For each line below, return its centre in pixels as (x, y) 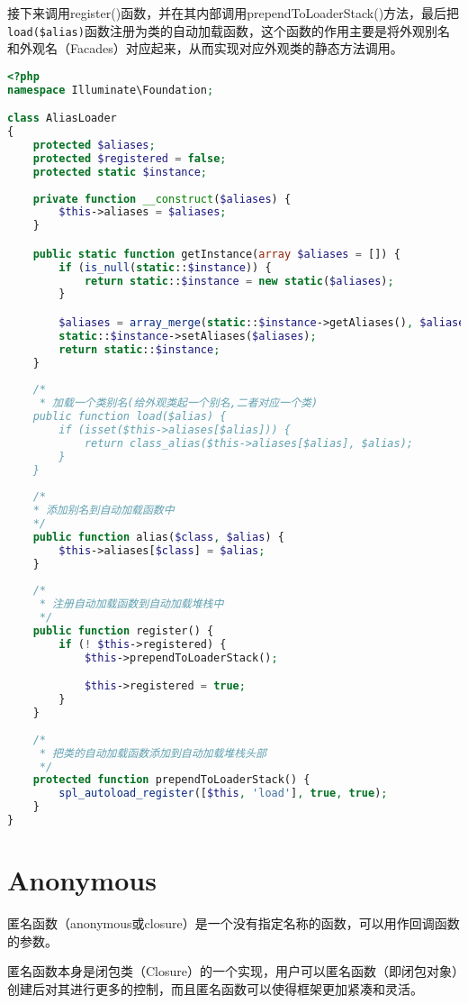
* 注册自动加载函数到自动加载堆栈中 (131, 604)
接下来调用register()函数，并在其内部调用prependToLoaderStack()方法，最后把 (234, 13)
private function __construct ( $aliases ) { (162, 199)
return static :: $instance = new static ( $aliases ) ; (239, 281)
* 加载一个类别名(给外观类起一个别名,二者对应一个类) (179, 403)
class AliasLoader (62, 119)
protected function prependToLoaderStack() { (171, 780)
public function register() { (123, 631)
